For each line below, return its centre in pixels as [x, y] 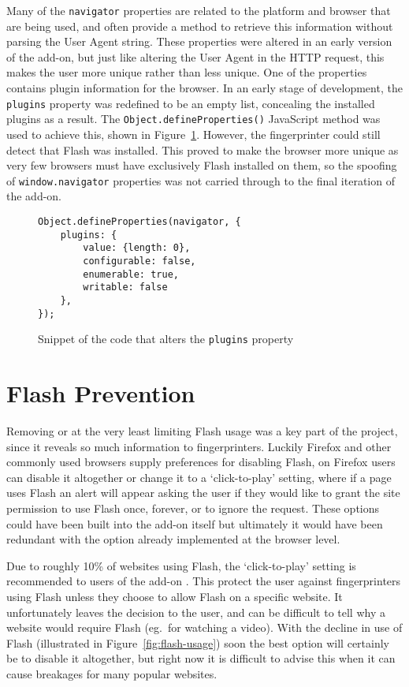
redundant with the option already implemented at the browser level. [173, 539]
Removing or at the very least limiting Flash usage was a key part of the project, [202, 431]
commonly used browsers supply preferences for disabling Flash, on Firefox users [201, 462]
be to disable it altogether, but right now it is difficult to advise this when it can [201, 658]
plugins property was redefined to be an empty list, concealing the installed [191, 103]
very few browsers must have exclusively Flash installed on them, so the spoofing [202, 165]
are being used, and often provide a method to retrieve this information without [200, 26]
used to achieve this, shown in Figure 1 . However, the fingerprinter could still [193, 134]
